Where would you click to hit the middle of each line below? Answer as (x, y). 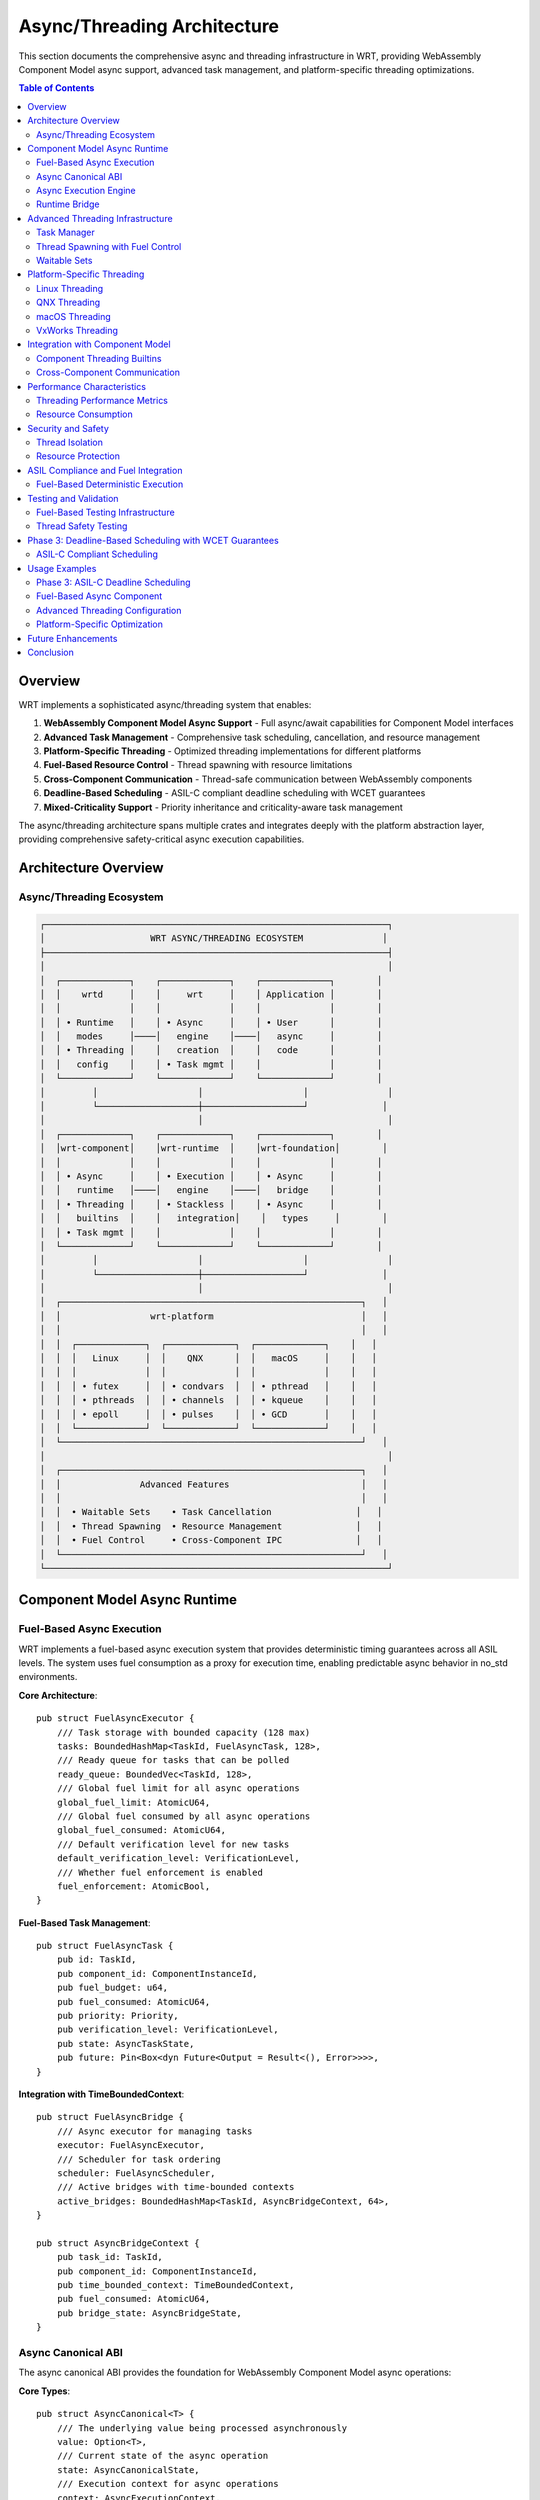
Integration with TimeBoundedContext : (101, 2094)
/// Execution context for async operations (167, 2484)
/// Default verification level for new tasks (173, 1844)
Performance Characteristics (87, 386)
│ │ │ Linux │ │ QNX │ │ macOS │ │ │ (208, 1358)
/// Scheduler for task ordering (139, 2159)
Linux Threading (70, 288)
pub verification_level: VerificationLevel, (167, 2029)
